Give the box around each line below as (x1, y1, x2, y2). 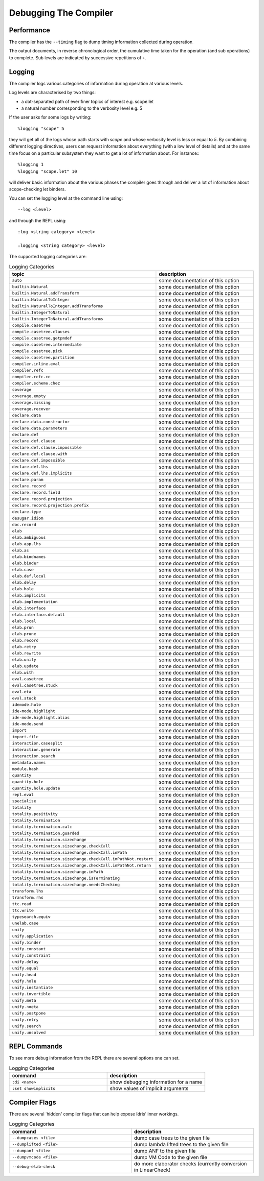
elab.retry (12, 644, 37, 650)
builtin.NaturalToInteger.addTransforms (12, 304, 104, 309)
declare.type (12, 509, 41, 514)
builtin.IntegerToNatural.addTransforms (12, 316, 104, 322)
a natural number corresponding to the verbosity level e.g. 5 (21, 105, 143, 111)
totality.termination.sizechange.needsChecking (12, 882, 120, 888)
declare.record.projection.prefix (12, 503, 89, 508)
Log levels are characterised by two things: (9, 90, 96, 96)
